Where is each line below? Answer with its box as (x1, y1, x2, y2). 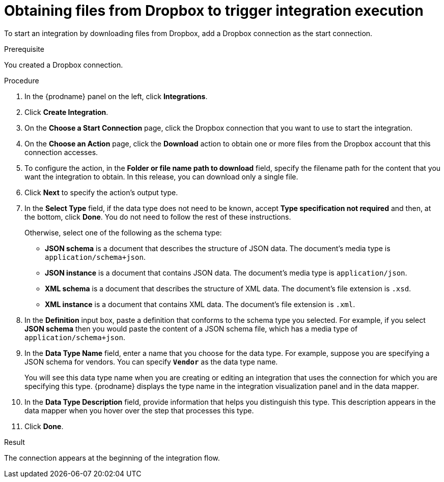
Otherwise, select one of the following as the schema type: (24, 228, 222, 237)
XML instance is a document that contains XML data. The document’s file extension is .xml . (45, 299, 355, 309)
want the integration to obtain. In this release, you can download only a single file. (24, 172, 298, 181)
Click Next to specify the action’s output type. (24, 188, 178, 197)
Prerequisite (4, 44, 44, 53)
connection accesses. (24, 147, 98, 157)
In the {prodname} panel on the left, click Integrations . (24, 92, 208, 101)
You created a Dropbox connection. (4, 60, 123, 69)
